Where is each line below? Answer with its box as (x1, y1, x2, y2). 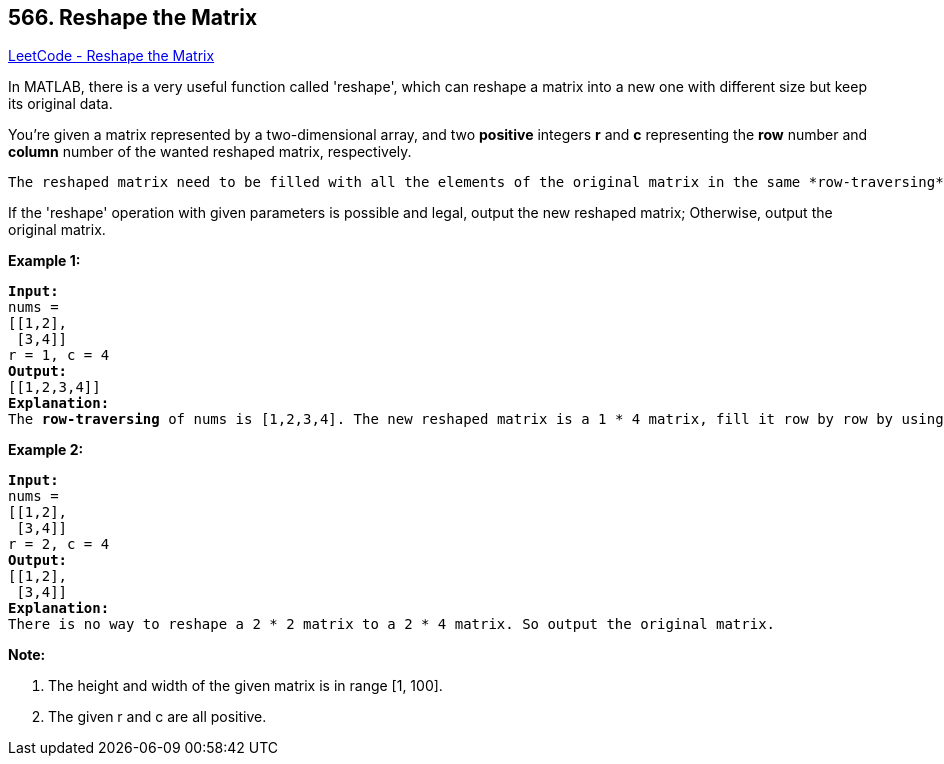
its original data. (8, 95, 113, 113)
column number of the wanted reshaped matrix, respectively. (8, 143, 412, 161)
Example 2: (8, 441, 84, 459)
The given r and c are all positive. (48, 708, 267, 726)
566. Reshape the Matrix (8, 5, 258, 30)
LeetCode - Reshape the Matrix (8, 47, 215, 65)
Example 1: (8, 252, 81, 270)
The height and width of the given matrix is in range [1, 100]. (48, 677, 443, 695)
